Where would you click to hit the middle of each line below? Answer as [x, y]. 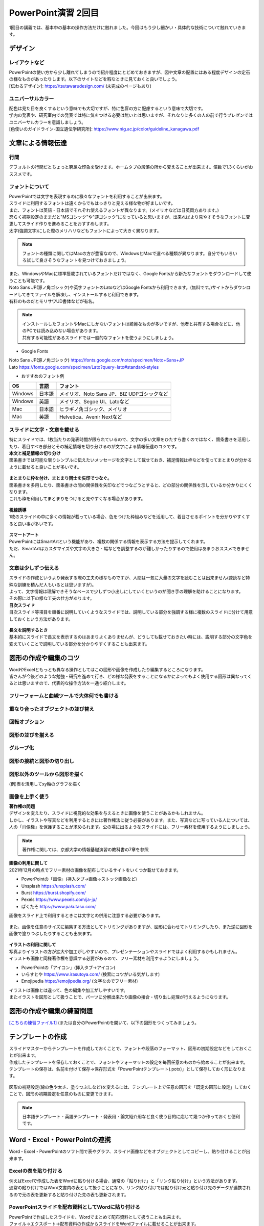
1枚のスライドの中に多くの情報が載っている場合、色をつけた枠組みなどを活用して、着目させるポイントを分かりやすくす [130, 517]
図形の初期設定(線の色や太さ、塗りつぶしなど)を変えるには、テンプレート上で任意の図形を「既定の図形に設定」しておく [130, 1087]
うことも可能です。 [28, 281]
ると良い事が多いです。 [33, 524]
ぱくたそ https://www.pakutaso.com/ [59, 906]
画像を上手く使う [29, 796]
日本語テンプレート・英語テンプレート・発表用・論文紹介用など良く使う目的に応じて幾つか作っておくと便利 [131, 1116]
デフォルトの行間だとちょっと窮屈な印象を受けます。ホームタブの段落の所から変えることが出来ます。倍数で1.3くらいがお [131, 167]
